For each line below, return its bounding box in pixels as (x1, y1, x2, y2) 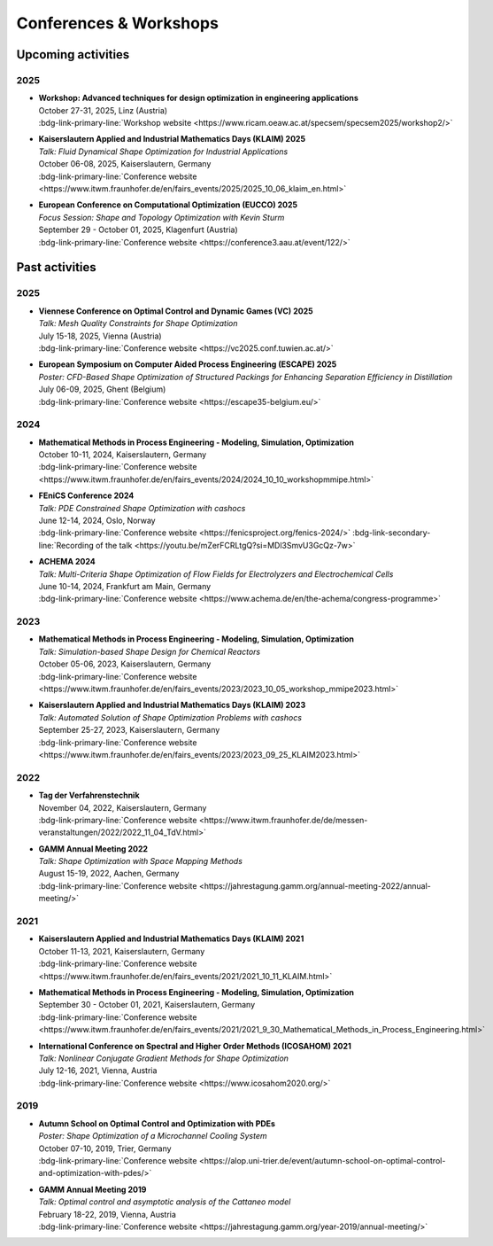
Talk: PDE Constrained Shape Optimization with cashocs (38, 502, 246, 513)
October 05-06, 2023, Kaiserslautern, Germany (38, 658, 212, 669)
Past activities (16, 260, 96, 275)
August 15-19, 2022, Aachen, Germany (38, 868, 180, 879)
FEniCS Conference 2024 (38, 490, 135, 501)
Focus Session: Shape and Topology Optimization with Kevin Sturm (38, 212, 285, 222)
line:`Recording (38, 540, 94, 550)
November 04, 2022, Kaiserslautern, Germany (38, 802, 207, 813)
